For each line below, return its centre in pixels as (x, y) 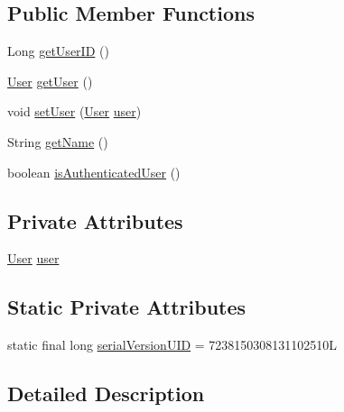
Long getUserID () (58, 51)
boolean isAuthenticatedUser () (94, 172)
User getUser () (50, 81)
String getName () (58, 141)
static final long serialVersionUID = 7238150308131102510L (172, 345)
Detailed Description (106, 394)
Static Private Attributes (127, 307)
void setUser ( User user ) (74, 111)
